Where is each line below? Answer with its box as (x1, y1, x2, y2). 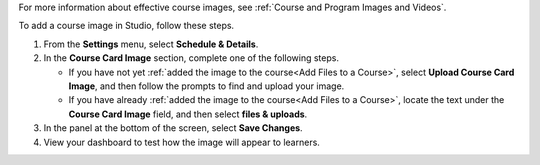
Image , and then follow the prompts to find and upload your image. (68, 80, 345, 92)
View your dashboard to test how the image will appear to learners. (43, 136, 320, 148)
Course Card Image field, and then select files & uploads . (68, 108, 308, 120)
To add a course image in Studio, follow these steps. (18, 20, 235, 32)
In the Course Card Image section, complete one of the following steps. (43, 52, 340, 64)
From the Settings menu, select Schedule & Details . (43, 38, 259, 50)
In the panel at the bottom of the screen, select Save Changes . (43, 122, 304, 134)
